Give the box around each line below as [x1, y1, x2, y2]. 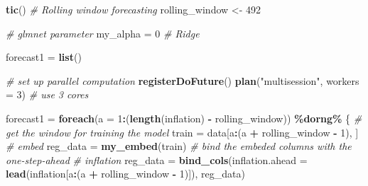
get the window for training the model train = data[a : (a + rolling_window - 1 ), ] [6, 124, 359, 139]
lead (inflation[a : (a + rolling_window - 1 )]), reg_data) [6, 166, 245, 181]
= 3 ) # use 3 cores [6, 87, 89, 102]
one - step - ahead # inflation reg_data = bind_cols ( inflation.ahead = [6, 152, 308, 167]
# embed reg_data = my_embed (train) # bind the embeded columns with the [6, 139, 352, 153]
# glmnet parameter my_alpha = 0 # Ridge [6, 25, 200, 40]
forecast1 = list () [6, 50, 82, 64]
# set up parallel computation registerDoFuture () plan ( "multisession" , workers [6, 73, 359, 88]
